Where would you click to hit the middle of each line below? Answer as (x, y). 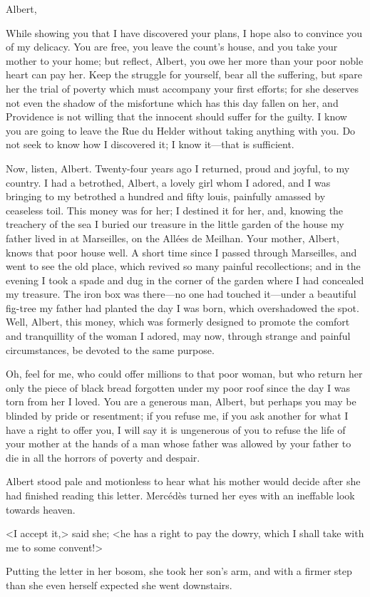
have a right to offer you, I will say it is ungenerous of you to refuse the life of (176, 429)
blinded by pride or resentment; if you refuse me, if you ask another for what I (177, 416)
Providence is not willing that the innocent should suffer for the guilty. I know (176, 116)
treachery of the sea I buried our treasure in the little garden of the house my (175, 224)
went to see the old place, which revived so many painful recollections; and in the (183, 266)
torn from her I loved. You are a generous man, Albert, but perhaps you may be (181, 401)
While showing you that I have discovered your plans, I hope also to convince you (184, 32)
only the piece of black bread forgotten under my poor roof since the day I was (178, 387)
